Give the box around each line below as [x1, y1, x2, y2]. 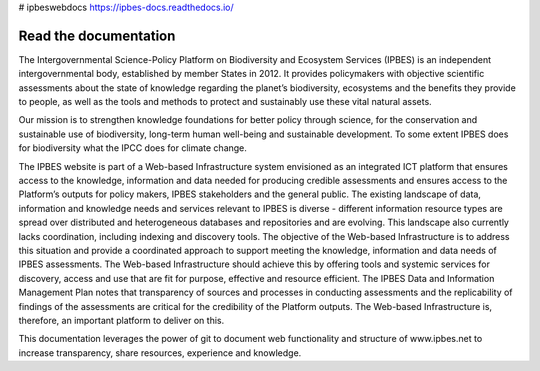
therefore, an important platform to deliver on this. [18, 314, 225, 326]
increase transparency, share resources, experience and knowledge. [18, 346, 302, 359]
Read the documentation [18, 27, 176, 44]
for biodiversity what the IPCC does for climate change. [18, 142, 247, 154]
